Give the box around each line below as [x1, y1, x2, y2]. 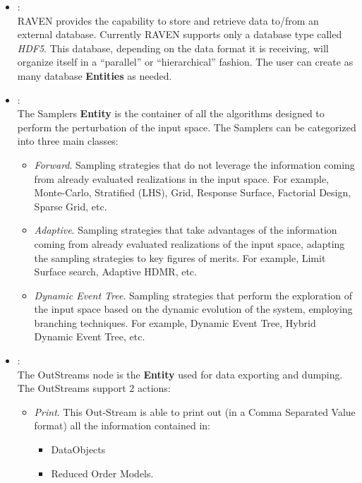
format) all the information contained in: [34, 418, 210, 433]
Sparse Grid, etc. [34, 198, 107, 213]
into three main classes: [17, 133, 119, 148]
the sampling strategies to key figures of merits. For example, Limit [34, 250, 326, 265]
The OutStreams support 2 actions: [17, 381, 171, 395]
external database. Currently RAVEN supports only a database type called [17, 27, 342, 42]
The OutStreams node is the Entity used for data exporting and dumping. [17, 366, 343, 381]
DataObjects [51, 442, 106, 457]
